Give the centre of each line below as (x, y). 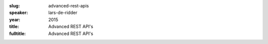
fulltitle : (17, 33)
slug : (14, 6)
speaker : (19, 13)
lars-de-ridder (63, 13)
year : (15, 19)
